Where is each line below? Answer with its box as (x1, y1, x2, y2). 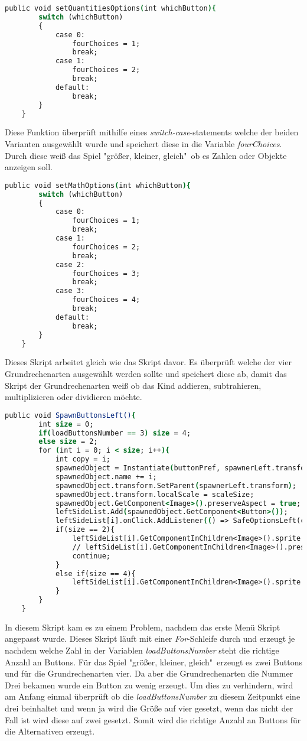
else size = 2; (38, 437, 98, 446)
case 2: (55, 260, 86, 269)
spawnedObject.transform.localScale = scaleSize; (55, 490, 254, 499)
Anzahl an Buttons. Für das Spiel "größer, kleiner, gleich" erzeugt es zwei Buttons (5, 655, 302, 668)
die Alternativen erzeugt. (5, 725, 95, 737)
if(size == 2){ (55, 525, 115, 534)
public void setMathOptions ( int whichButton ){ (5, 181, 191, 190)
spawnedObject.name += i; (55, 472, 157, 481)
